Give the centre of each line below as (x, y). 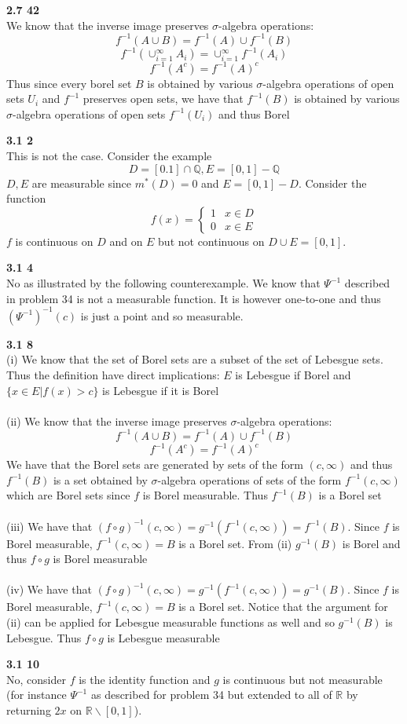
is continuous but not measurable (302, 679)
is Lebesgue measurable (163, 637)
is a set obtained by (100, 479)
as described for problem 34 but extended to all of (211, 695)
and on (126, 241)
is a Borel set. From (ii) (235, 543)
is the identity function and (145, 679)
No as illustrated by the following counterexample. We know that (163, 283)
